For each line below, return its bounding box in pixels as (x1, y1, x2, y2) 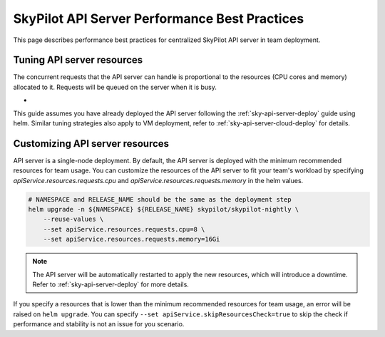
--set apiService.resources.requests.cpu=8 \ (43, 225, 205, 233)
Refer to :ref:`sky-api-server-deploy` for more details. (32, 280, 189, 289)
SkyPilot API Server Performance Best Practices (13, 11, 304, 26)
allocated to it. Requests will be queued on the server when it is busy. (13, 83, 217, 91)
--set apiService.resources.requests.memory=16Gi (43, 235, 220, 244)
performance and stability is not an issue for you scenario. (13, 320, 185, 328)
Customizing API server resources (13, 138, 170, 150)
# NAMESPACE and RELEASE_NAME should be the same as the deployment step (28, 195, 292, 203)
